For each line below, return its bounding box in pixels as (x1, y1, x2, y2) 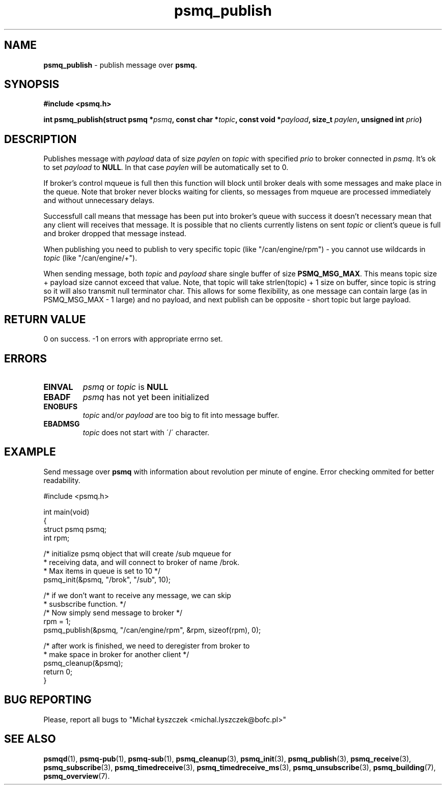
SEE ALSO (4, 732, 56, 746)
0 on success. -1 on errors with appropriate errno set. (43, 334, 223, 344)
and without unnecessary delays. (43, 196, 155, 205)
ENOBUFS (43, 402, 78, 411)
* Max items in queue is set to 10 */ (43, 566, 161, 575)
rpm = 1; (43, 616, 71, 626)
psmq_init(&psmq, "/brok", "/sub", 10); (43, 575, 171, 584)
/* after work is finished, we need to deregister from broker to (43, 641, 250, 650)
